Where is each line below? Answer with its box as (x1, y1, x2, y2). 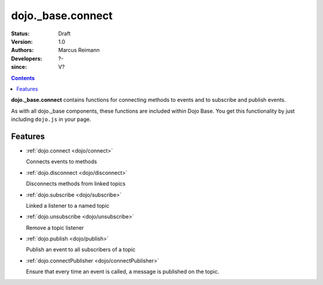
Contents (11, 74, 35, 81)
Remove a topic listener (26, 224, 84, 231)
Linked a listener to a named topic (26, 202, 110, 209)
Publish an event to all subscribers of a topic (26, 246, 136, 253)
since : (11, 63, 27, 71)
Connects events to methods (26, 158, 97, 165)
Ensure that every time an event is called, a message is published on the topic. (26, 268, 220, 275)
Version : (11, 38, 33, 45)
